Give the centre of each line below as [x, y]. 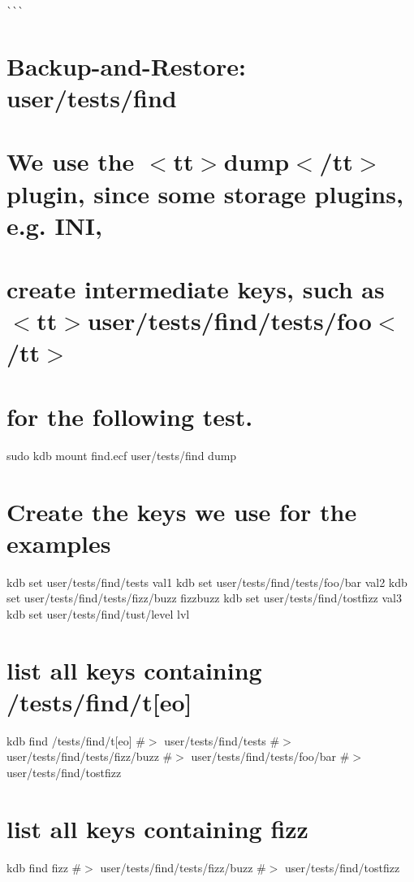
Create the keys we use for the [182, 511]
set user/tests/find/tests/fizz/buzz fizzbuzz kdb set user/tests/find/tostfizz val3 [204, 598]
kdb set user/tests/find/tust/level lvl [98, 613]
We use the [71, 161]
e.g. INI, [54, 225]
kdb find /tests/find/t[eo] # [76, 740]
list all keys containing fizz [157, 828]
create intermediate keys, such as [196, 289]
